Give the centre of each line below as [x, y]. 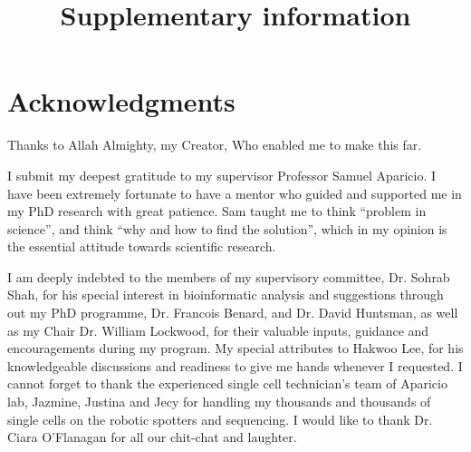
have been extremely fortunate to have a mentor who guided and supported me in [235, 193]
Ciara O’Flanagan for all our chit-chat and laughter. [152, 437]
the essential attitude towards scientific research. [142, 246]
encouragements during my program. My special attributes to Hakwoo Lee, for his [235, 348]
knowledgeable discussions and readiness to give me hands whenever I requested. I [235, 365]
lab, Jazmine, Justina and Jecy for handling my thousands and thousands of [219, 402]
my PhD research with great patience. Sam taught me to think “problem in [217, 211]
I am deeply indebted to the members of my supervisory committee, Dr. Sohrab [229, 276]
